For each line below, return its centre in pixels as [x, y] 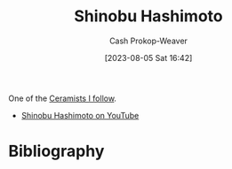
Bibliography [56, 151]
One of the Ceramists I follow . [63, 98]
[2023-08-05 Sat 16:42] [148, 58]
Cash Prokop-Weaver [148, 41]
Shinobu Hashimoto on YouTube [80, 115]
